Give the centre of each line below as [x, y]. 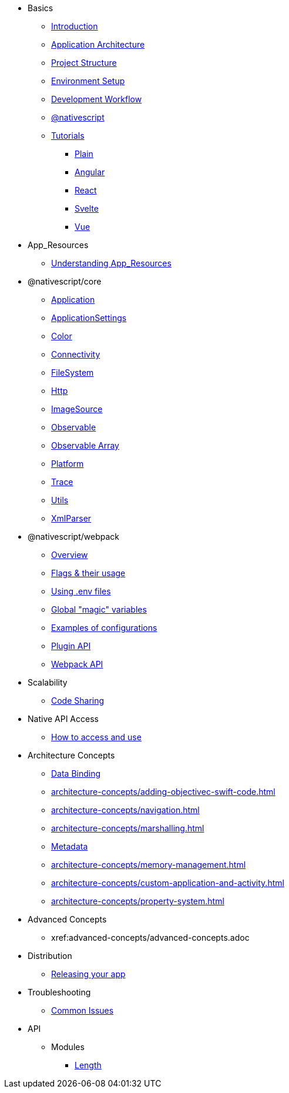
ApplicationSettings [89, 318]
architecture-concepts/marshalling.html [128, 828]
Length [88, 1065]
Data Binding [76, 773]
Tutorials [68, 136]
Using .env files [81, 591]
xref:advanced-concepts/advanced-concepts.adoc [150, 937]
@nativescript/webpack [73, 537]
